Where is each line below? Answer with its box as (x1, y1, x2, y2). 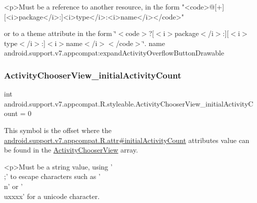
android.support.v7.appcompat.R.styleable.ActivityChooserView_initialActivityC (4, 98, 253, 108)
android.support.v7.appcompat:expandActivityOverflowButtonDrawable (4, 47, 224, 58)
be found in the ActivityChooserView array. (4, 144, 138, 155)
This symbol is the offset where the (4, 124, 111, 135)
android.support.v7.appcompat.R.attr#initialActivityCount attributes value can (4, 134, 249, 145)
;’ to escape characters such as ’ (4, 171, 100, 181)
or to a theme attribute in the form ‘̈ (4, 28, 116, 38)
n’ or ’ (4, 180, 23, 191)
